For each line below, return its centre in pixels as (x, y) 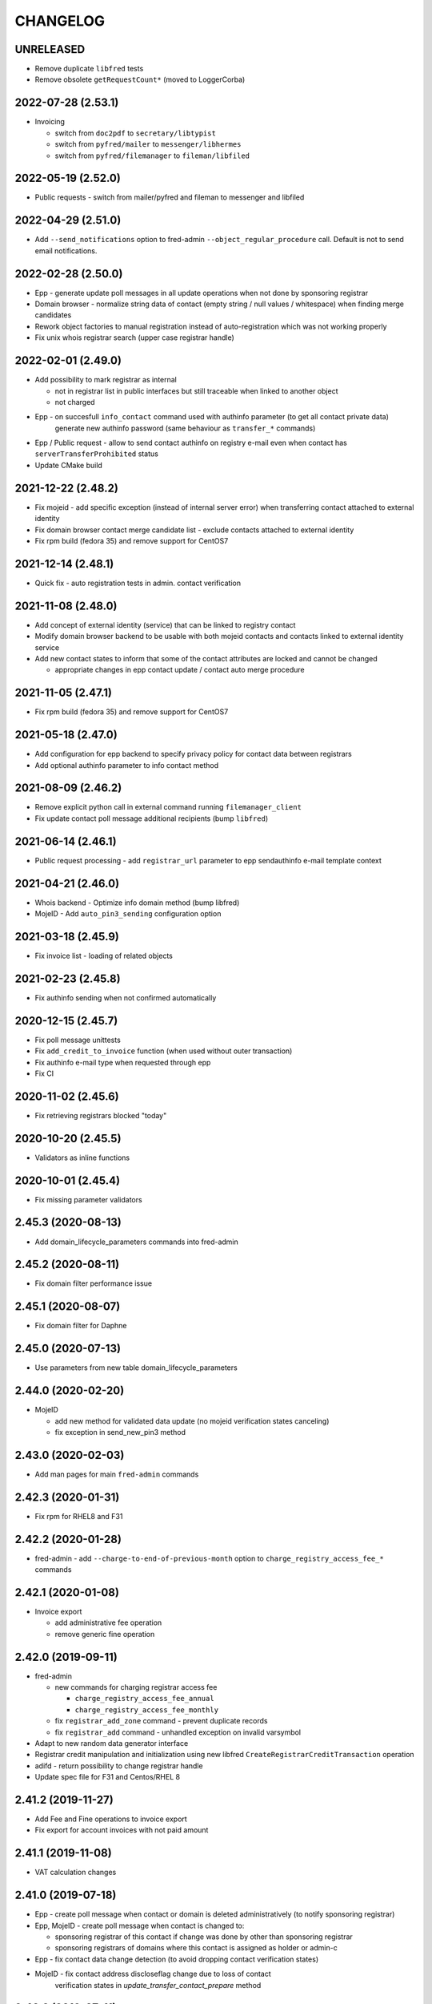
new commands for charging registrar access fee (136, 1687)
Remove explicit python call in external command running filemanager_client (168, 807)
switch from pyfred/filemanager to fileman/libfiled (152, 156)
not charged (75, 402)
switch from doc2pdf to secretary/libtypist (135, 133)
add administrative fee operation (108, 1622)
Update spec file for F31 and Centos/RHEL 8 (107, 1777)
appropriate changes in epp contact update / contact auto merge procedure (180, 670)
